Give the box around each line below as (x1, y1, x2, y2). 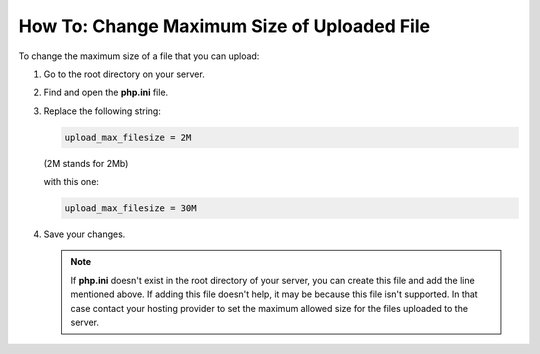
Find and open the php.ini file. (43, 86, 169, 99)
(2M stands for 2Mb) (43, 157, 129, 169)
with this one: (43, 176, 100, 188)
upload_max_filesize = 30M (64, 203, 197, 214)
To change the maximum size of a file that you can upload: (18, 50, 260, 62)
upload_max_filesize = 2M (64, 131, 192, 143)
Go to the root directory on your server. (43, 68, 205, 80)
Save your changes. (43, 228, 126, 240)
